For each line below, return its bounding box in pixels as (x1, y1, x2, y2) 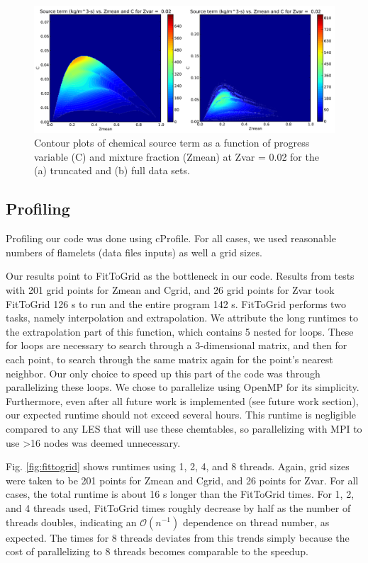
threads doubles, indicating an (6, 514, 137, 529)
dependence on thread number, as (182, 514, 330, 529)
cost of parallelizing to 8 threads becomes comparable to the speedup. (6, 544, 309, 559)
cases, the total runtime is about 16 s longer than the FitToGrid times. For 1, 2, (6, 487, 355, 501)
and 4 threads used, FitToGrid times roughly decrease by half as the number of (6, 500, 351, 515)
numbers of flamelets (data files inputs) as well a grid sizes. (6, 244, 262, 259)
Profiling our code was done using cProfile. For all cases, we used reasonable (6, 231, 336, 246)
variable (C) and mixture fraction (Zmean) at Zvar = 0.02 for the (34, 149, 319, 164)
